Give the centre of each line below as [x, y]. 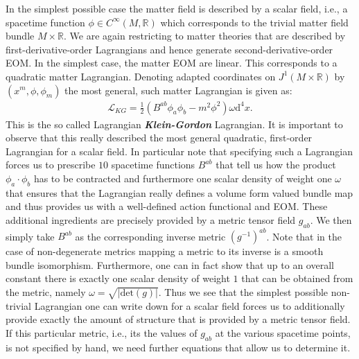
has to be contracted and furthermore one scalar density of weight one [183, 178]
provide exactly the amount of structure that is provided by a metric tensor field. [178, 319]
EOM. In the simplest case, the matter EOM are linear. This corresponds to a [172, 63]
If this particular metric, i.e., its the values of [102, 332]
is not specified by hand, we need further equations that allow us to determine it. [178, 347]
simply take [30, 236]
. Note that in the [304, 236]
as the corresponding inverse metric [150, 236]
